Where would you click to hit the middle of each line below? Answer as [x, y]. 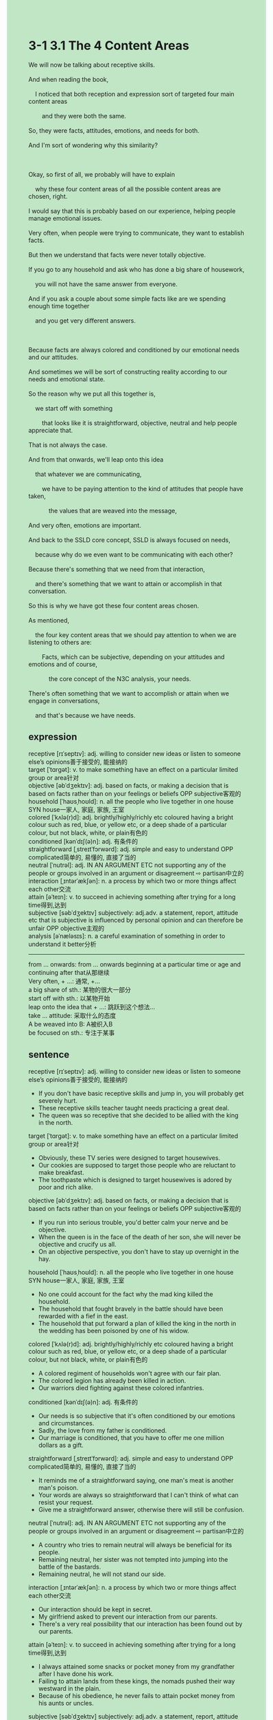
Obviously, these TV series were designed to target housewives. [129, 1158]
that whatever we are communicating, [88, 474]
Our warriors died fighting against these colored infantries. [121, 1388]
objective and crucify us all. [77, 1244]
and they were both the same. [84, 116]
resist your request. [66, 1502]
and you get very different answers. [85, 321]
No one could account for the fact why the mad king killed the [126, 1294]
